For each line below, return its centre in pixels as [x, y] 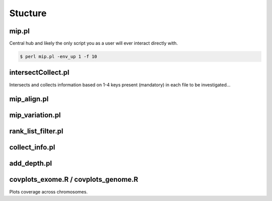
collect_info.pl [32, 147]
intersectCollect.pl [39, 72]
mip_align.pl [29, 99]
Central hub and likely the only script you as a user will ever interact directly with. [94, 43]
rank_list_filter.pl [36, 131]
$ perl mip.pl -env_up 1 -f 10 [59, 57]
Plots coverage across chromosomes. [49, 191]
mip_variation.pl [35, 115]
